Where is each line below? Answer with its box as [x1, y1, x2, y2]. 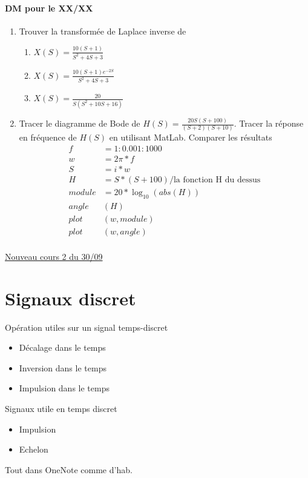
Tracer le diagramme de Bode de [19, 117, 140, 129]
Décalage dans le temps [19, 341, 106, 354]
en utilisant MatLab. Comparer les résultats [109, 131, 272, 144]
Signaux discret [5, 285, 136, 310]
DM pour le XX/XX [5, 1, 93, 14]
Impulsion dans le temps [19, 382, 110, 394]
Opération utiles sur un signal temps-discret [5, 320, 168, 333]
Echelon [19, 443, 48, 456]
